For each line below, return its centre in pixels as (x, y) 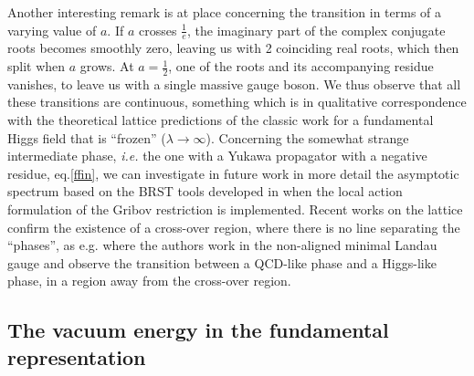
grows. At (107, 66)
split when (37, 66)
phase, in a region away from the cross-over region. (149, 281)
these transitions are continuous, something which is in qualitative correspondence (237, 102)
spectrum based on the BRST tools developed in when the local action (205, 191)
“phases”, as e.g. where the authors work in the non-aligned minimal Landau (222, 245)
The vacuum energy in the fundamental (198, 330)
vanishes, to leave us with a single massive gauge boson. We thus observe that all (234, 84)
